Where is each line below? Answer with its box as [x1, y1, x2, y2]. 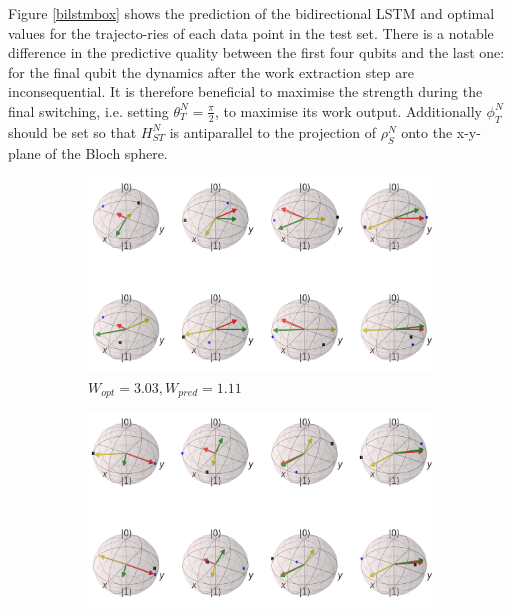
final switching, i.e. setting [8, 100, 169, 121]
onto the [401, 121, 453, 142]
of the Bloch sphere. [45, 142, 168, 163]
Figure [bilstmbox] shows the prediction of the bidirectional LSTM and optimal [8, 3, 495, 23]
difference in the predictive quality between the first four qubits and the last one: [8, 42, 505, 63]
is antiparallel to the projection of [169, 121, 376, 142]
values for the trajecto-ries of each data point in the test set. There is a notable [8, 22, 494, 43]
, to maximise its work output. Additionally [214, 100, 482, 121]
